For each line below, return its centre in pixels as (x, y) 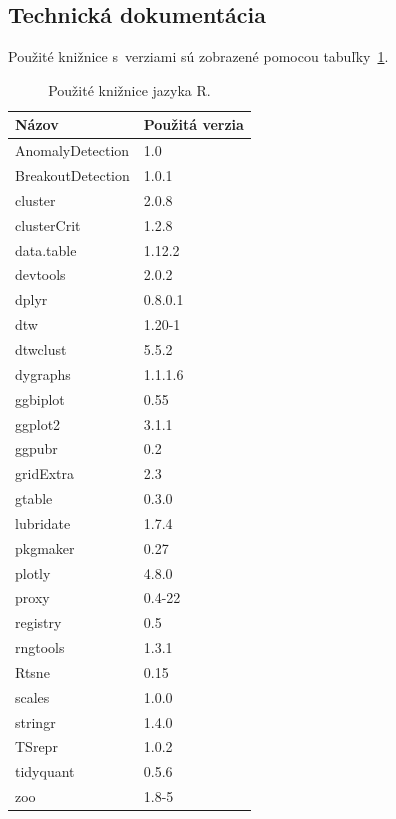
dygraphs (43, 373)
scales (32, 696)
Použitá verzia (193, 124)
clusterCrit (48, 224)
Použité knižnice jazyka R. (129, 89)
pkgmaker (45, 547)
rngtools (40, 647)
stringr (35, 721)
